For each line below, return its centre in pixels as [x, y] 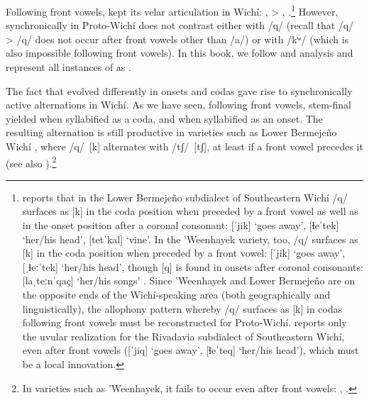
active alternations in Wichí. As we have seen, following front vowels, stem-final [178, 105]
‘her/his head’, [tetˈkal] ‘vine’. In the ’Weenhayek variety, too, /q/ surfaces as [190, 239]
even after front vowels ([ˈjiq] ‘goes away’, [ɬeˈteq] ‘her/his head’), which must [191, 350]
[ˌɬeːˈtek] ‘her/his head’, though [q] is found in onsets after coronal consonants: [193, 266]
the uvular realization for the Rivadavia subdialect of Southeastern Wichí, [183, 336]
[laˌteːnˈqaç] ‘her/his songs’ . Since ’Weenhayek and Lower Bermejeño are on [189, 280]
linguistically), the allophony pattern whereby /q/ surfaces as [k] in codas [182, 308]
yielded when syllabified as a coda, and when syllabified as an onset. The [164, 118]
